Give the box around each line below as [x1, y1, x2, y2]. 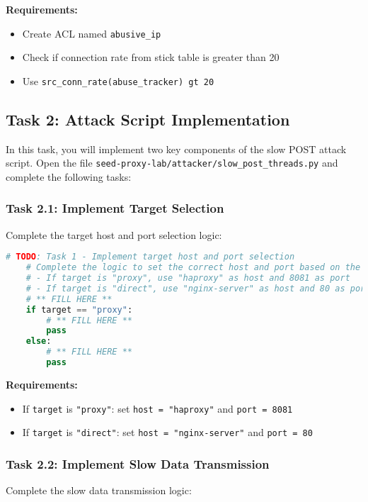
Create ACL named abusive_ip [22, 26, 161, 40]
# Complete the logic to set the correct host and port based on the [25, 262, 361, 273]
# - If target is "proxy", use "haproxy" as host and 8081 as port [25, 273, 350, 284]
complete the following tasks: [6, 169, 132, 184]
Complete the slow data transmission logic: [6, 483, 192, 498]
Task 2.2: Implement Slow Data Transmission [6, 454, 270, 472]
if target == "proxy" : [25, 304, 133, 315]
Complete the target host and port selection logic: [6, 227, 222, 242]
